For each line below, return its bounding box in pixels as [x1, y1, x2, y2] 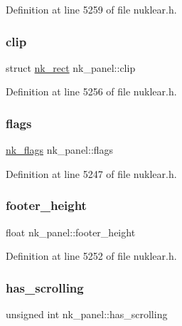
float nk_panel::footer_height [6, 224, 136, 239]
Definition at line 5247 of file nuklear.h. [6, 166, 177, 181]
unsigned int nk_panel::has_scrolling [6, 307, 168, 322]
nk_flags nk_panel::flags [6, 142, 114, 157]
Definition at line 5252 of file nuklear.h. [6, 248, 177, 263]
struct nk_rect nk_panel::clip [6, 60, 136, 75]
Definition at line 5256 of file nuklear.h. [6, 84, 177, 99]
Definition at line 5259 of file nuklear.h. [6, 2, 177, 16]
